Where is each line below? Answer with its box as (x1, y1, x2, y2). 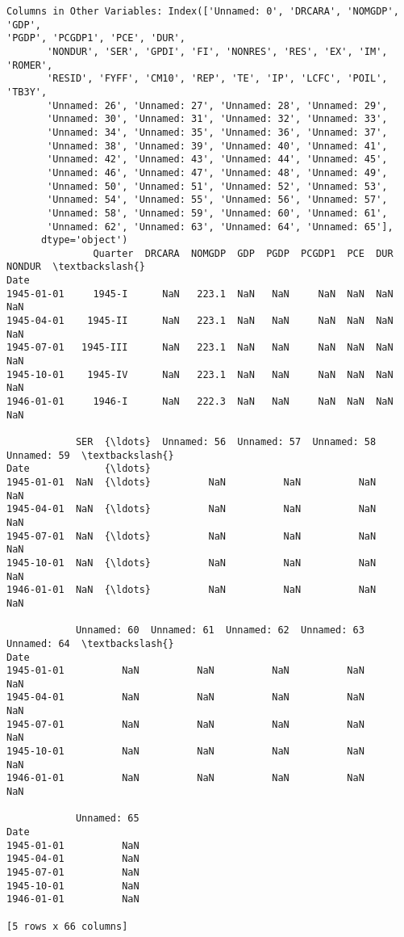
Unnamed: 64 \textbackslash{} (6, 637, 174, 649)
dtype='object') (40, 234, 128, 246)
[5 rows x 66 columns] (6, 920, 128, 932)
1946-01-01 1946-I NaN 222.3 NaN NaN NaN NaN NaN (6, 396, 394, 408)
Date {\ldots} (6, 463, 151, 475)
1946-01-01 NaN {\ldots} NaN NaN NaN (6, 584, 377, 596)
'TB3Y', (6, 86, 48, 98)
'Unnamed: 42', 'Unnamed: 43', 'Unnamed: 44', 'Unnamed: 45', (47, 153, 388, 166)
